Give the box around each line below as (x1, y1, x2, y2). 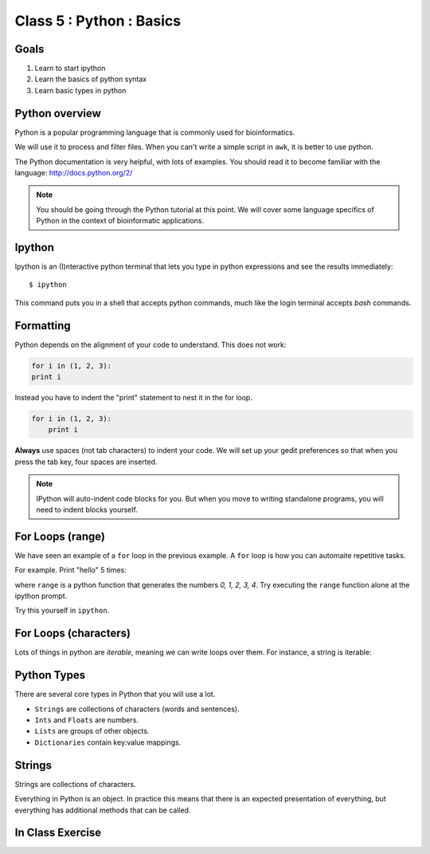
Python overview (14, 106, 101, 120)
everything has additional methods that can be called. (14, 805, 191, 815)
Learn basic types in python (34, 85, 127, 95)
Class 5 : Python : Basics (14, 12, 182, 30)
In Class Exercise (14, 826, 102, 840)
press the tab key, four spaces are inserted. (14, 457, 158, 466)
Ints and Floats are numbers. (34, 715, 139, 725)
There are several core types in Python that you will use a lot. (14, 690, 216, 699)
